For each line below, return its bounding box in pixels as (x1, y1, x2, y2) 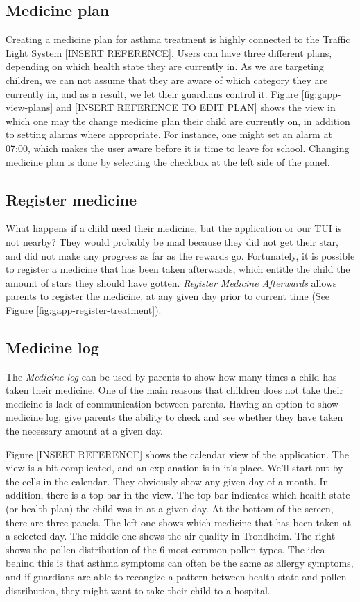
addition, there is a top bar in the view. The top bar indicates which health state (6, 487, 350, 502)
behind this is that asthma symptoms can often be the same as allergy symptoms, (6, 555, 354, 570)
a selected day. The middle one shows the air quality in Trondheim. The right (6, 528, 336, 543)
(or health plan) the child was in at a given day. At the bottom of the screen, (6, 501, 334, 516)
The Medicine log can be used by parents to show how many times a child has (6, 369, 337, 383)
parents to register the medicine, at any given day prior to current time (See (6, 289, 330, 303)
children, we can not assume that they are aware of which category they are (6, 72, 328, 87)
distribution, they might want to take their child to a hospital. (6, 583, 271, 597)
